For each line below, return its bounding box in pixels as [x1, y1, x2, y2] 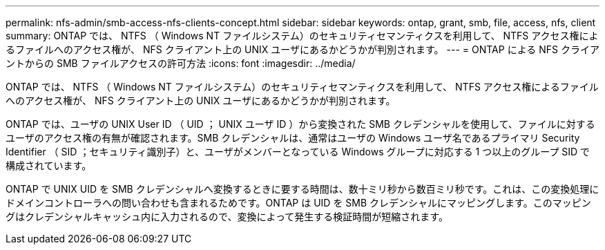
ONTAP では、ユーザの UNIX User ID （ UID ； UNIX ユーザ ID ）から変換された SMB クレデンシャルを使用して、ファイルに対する [6, 118, 595, 130]
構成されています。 [6, 160, 92, 171]
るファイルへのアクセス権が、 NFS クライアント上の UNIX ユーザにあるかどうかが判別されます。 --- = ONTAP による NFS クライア [6, 44, 599, 55]
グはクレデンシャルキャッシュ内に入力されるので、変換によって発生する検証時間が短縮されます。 [6, 211, 448, 222]
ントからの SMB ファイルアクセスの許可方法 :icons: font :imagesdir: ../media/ [6, 57, 356, 69]
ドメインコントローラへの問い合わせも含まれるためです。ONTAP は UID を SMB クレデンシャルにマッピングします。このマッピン [6, 197, 591, 209]
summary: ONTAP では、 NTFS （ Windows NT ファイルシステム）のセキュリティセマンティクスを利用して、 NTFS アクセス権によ [6, 30, 599, 41]
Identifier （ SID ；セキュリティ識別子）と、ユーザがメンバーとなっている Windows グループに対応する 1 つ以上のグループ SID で [6, 146, 590, 157]
